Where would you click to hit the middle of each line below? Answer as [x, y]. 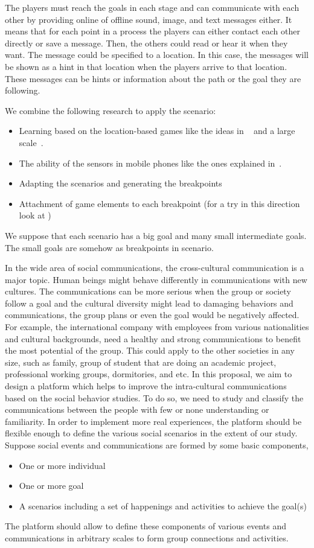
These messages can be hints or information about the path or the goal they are [153, 78]
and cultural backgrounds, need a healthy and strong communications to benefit [153, 338]
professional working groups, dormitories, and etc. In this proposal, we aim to [149, 374]
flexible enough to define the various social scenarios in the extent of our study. [151, 433]
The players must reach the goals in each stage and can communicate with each [152, 7]
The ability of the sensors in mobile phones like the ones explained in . [150, 163]
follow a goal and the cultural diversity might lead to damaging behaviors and [149, 303]
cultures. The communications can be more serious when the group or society [148, 291]
